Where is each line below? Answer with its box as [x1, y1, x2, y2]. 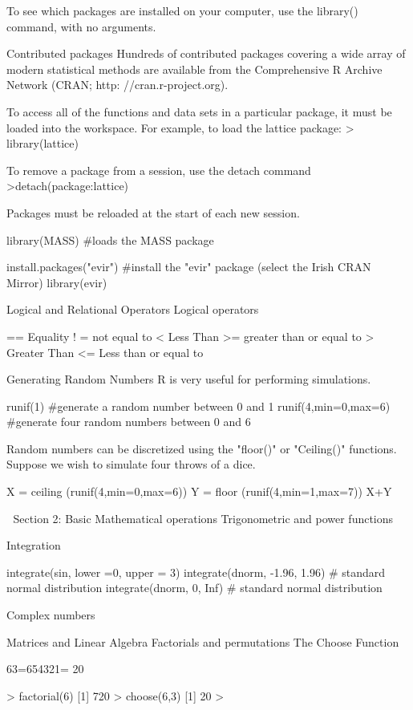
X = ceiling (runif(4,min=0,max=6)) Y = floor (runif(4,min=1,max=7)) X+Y [6, 483, 392, 500]
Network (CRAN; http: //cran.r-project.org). [6, 76, 229, 93]
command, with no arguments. [6, 18, 156, 34]
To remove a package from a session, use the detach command [6, 161, 311, 178]
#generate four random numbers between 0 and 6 [6, 413, 251, 430]
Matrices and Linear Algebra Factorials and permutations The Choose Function [6, 633, 399, 650]
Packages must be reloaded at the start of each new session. [6, 204, 300, 221]
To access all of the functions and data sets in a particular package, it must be [6, 103, 392, 120]
